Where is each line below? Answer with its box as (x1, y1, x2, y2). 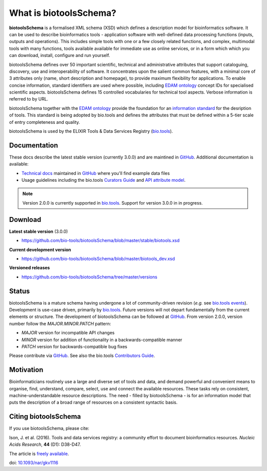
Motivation (9, 366, 44, 374)
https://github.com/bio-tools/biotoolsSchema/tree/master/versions (21, 274, 158, 280)
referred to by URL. (9, 96, 48, 102)
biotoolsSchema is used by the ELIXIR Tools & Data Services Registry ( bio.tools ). (9, 128, 173, 134)
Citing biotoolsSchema (9, 413, 81, 421)
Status (9, 287, 30, 295)
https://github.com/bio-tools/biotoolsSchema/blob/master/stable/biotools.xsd (21, 238, 180, 244)
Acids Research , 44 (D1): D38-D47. (9, 441, 81, 448)
